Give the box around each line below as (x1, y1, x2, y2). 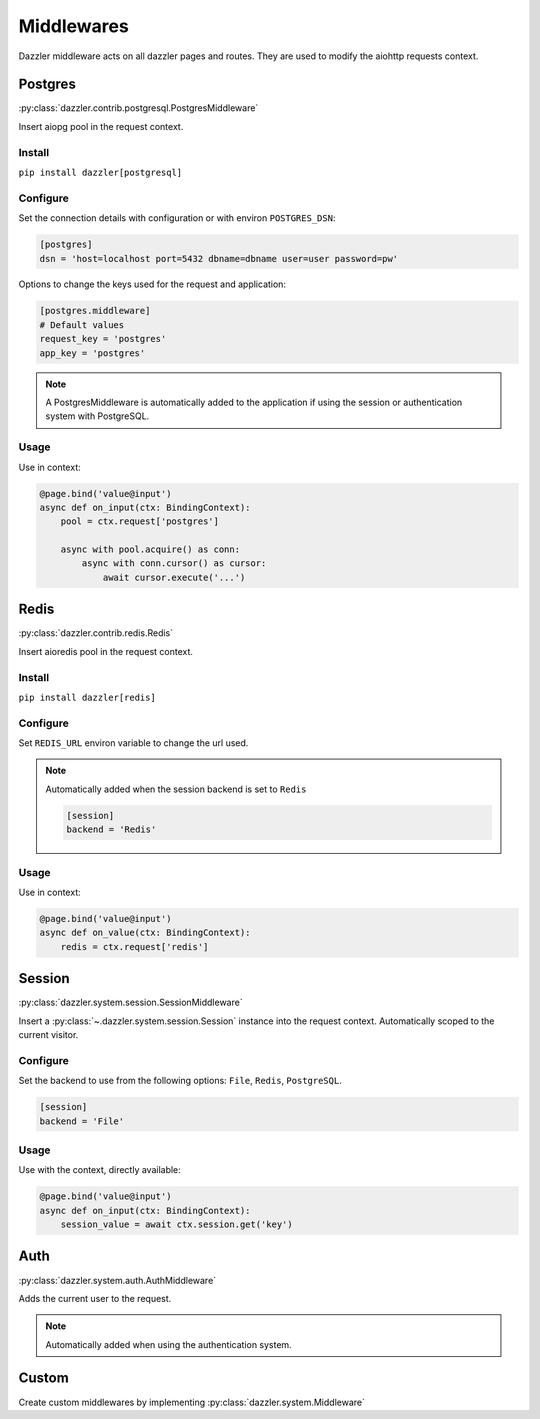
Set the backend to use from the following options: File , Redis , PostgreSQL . (18, 1075, 342, 1087)
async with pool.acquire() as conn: (60, 544, 240, 555)
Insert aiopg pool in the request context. (18, 120, 184, 132)
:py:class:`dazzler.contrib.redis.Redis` (18, 627, 174, 639)
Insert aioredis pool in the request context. (18, 645, 194, 657)
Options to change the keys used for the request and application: (18, 278, 287, 290)
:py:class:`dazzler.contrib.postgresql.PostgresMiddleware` (18, 102, 259, 114)
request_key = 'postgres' (39, 333, 167, 345)
